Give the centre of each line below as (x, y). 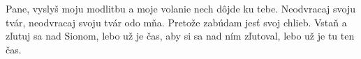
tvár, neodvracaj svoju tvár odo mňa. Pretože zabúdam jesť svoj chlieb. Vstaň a (176, 22)
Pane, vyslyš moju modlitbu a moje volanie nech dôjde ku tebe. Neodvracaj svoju (181, 8)
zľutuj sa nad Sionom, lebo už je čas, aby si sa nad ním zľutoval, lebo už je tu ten (180, 36)
